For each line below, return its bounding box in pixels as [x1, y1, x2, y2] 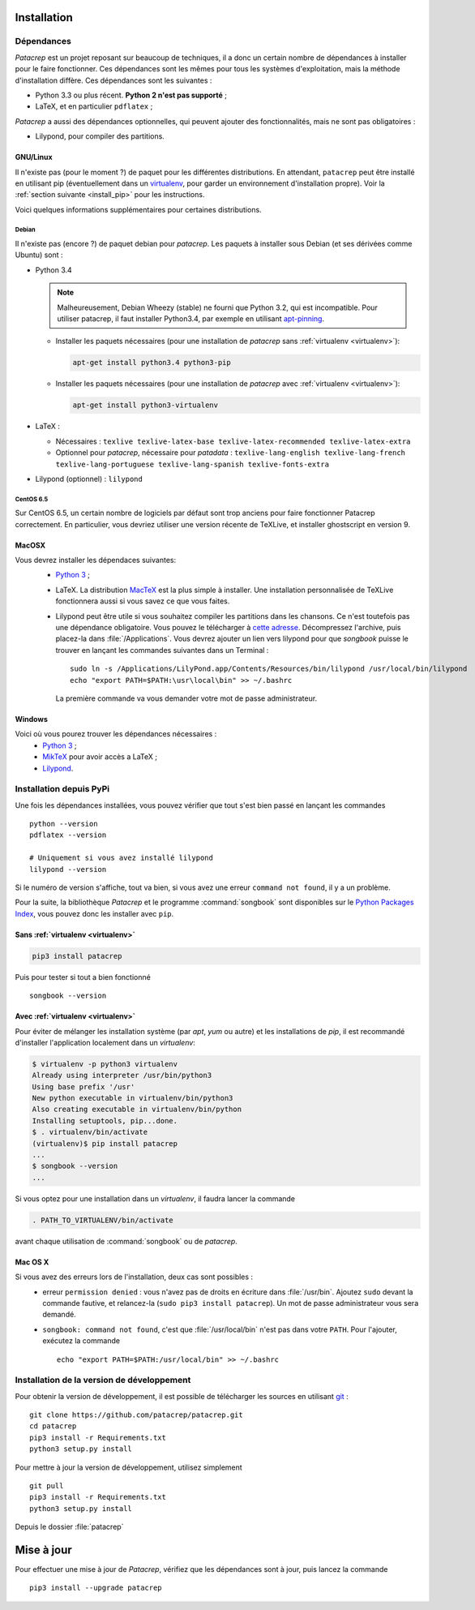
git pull [29, 1481, 64, 1490]
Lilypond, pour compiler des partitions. [35, 131, 165, 141]
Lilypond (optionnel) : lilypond [35, 474, 143, 483]
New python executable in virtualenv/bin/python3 [32, 1093, 233, 1103]
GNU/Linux [15, 152, 53, 162]
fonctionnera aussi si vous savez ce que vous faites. [55, 596, 230, 606]
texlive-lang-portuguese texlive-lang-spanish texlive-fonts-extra [55, 459, 330, 469]
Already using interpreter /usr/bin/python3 [32, 1071, 212, 1080]
